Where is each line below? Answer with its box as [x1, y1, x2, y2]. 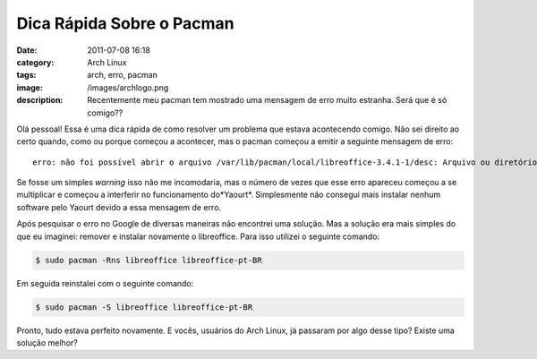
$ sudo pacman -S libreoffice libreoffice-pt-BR [35, 302, 253, 312]
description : [16, 95, 64, 106]
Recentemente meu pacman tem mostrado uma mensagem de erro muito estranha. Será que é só [87, 95, 447, 106]
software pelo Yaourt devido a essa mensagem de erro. [16, 201, 222, 212]
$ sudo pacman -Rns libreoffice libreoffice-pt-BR [35, 255, 263, 265]
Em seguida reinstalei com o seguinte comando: [16, 278, 194, 288]
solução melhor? [16, 337, 78, 348]
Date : [16, 45, 38, 56]
